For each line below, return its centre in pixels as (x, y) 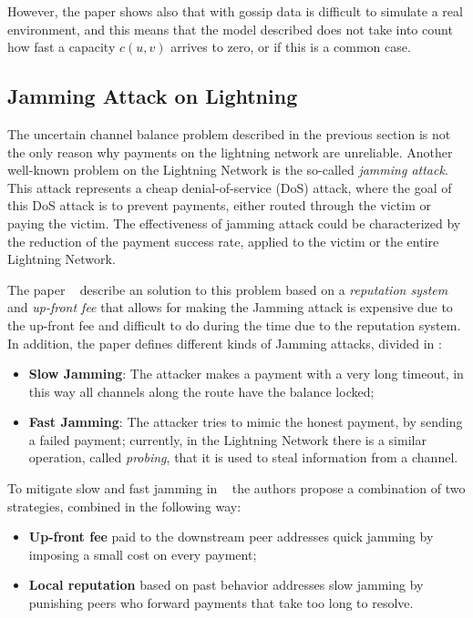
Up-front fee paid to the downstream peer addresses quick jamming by (231, 537)
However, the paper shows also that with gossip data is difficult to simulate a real (235, 11)
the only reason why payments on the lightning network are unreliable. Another (230, 152)
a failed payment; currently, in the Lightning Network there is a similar (227, 439)
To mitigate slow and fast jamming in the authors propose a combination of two (236, 488)
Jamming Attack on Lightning (153, 96)
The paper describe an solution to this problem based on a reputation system (228, 289)
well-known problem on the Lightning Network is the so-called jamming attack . (228, 170)
